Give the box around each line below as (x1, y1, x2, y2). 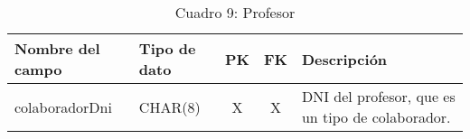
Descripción (301, 48, 388, 69)
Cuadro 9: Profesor (174, 2, 296, 23)
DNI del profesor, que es (301, 86, 456, 107)
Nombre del (14, 38, 100, 59)
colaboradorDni (14, 96, 112, 117)
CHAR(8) (138, 96, 201, 117)
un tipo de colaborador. (301, 107, 451, 127)
